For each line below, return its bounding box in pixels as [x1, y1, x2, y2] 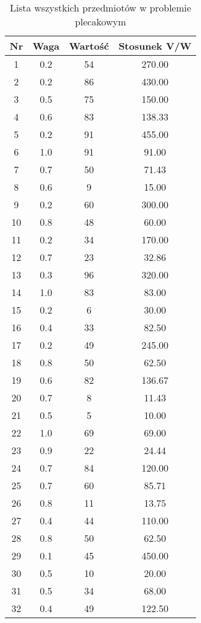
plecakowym [75, 15, 126, 28]
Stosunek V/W [118, 39, 192, 53]
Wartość [69, 39, 109, 53]
